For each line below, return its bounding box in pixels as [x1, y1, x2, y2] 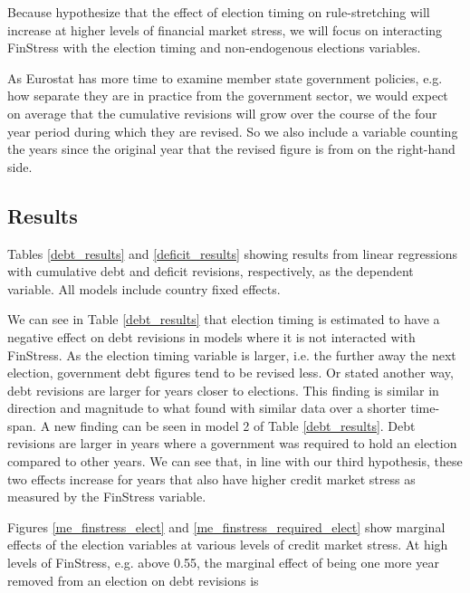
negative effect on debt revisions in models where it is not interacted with [7, 327, 416, 346]
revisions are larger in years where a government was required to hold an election [7, 434, 457, 453]
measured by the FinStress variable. [7, 487, 206, 506]
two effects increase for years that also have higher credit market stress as [7, 469, 416, 488]
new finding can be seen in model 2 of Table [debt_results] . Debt [53, 416, 416, 435]
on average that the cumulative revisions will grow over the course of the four [7, 103, 437, 122]
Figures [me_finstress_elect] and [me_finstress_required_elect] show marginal [7, 517, 446, 536]
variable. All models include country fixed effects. [7, 279, 281, 298]
